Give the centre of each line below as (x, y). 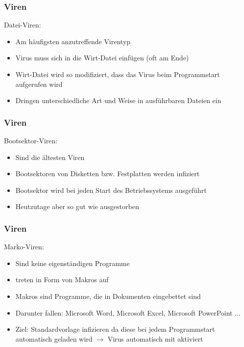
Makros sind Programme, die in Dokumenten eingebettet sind (108, 296)
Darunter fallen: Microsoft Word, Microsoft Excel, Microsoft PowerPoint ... (128, 312)
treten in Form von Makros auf (62, 280)
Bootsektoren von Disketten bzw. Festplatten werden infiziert (108, 173)
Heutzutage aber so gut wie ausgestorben (77, 206)
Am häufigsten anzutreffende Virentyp (73, 41)
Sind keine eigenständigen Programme (73, 263)
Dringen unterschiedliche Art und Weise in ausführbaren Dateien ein (118, 100)
